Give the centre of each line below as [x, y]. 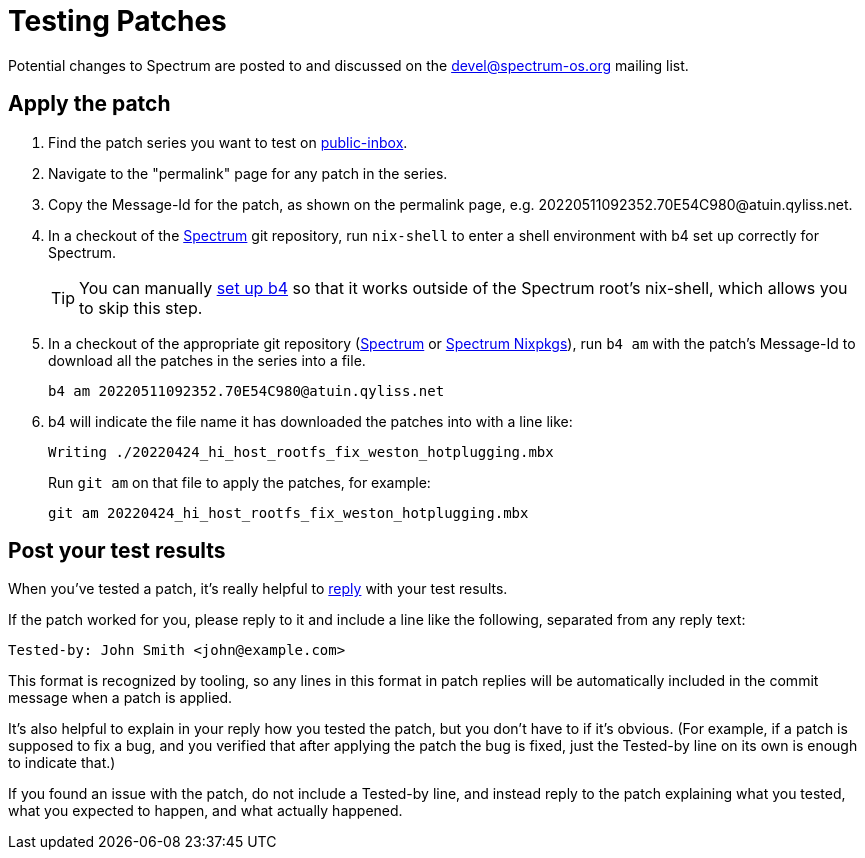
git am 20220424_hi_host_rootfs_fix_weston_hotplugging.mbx [288, 512]
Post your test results [117, 551]
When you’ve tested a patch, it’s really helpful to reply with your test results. [258, 589]
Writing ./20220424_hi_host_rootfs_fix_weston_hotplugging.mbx [301, 451]
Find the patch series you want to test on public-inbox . [228, 142]
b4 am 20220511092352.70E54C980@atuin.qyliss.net [246, 390]
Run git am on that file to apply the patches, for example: [239, 482]
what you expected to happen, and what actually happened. [205, 811]
